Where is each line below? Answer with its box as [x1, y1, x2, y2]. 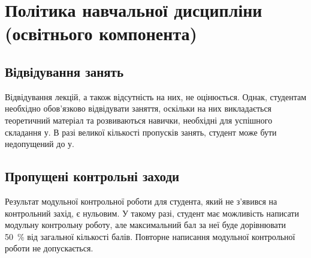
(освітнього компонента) [5, 21, 198, 46]
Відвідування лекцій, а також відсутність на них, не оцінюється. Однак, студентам [5, 90, 307, 103]
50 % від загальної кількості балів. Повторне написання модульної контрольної [5, 230, 295, 242]
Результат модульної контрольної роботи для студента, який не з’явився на [5, 194, 277, 207]
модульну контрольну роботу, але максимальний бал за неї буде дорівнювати [5, 218, 286, 231]
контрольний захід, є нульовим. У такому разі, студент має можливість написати [5, 206, 299, 219]
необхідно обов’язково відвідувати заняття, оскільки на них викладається [5, 102, 272, 115]
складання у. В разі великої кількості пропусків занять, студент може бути [5, 125, 277, 138]
